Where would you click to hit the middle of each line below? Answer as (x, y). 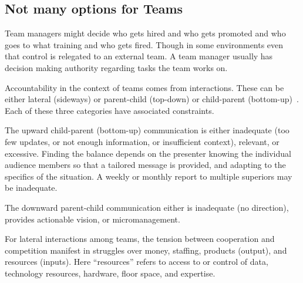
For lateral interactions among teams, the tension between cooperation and (140, 239)
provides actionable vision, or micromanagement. (92, 219)
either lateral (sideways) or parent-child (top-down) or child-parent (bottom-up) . (152, 99)
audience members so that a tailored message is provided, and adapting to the (145, 165)
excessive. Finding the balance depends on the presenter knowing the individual (148, 153)
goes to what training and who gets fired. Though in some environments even (144, 44)
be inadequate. (31, 188)
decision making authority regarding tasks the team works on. (116, 67)
